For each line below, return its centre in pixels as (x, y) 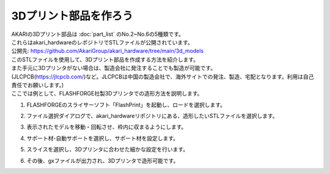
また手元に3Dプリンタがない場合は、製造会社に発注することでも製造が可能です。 (114, 68)
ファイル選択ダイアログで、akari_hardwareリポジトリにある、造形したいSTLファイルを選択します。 (152, 116)
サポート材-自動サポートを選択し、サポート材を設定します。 (103, 138)
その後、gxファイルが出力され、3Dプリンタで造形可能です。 (103, 161)
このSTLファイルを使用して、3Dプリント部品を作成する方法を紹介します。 (105, 59)
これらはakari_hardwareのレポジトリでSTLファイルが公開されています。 (102, 42)
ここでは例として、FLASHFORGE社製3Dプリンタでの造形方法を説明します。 (107, 94)
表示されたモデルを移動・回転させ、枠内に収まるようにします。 (107, 127)
